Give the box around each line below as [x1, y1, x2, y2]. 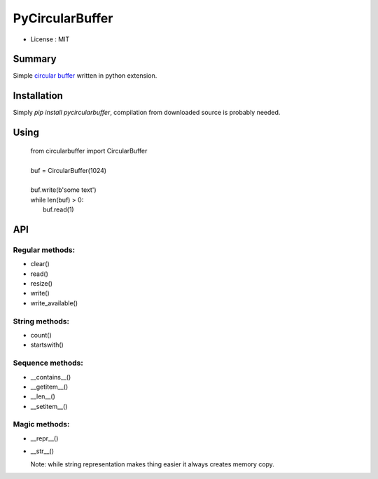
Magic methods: [13, 419, 70, 429]
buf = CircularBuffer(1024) [30, 166, 107, 174]
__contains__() [30, 373, 71, 381]
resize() [30, 279, 52, 288]
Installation [13, 90, 63, 102]
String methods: [13, 316, 70, 326]
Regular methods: [13, 245, 76, 255]
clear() [30, 260, 50, 268]
